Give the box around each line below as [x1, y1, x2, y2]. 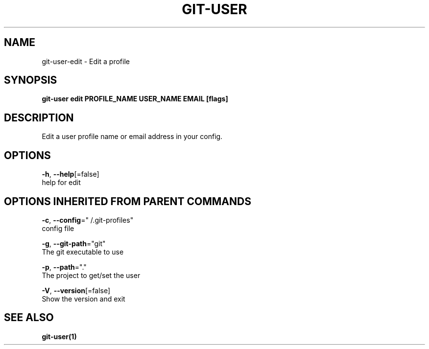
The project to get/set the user [42, 271, 141, 279]
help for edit [42, 178, 81, 187]
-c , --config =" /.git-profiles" [42, 215, 134, 224]
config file [42, 224, 74, 233]
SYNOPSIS [4, 74, 57, 87]
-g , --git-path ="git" [42, 239, 106, 248]
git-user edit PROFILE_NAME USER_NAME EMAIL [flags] [42, 94, 228, 103]
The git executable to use [42, 247, 124, 256]
